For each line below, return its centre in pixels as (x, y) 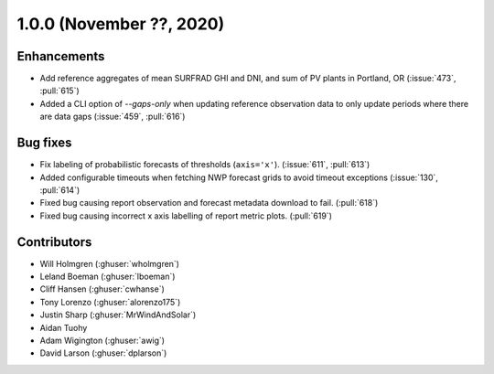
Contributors (54, 242)
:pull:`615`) (59, 91)
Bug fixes (44, 143)
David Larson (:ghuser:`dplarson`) (103, 353)
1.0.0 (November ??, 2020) (121, 24)
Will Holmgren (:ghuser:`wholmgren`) (110, 263)
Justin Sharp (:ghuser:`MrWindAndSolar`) (118, 315)
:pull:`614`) (60, 190)
